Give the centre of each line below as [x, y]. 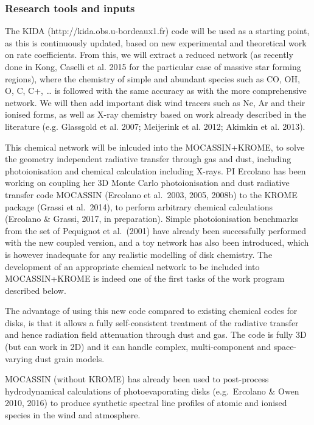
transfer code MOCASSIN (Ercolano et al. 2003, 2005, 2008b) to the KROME [151, 194]
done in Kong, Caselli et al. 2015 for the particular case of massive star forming [153, 66]
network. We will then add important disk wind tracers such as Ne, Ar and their [155, 102]
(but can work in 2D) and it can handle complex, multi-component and [138, 347]
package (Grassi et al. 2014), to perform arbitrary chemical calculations [139, 206]
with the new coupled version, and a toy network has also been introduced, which [157, 242]
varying [19, 358]
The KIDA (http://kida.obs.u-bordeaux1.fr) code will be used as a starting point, [157, 31]
